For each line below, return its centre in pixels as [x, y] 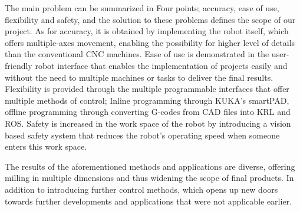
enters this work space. [46, 146]
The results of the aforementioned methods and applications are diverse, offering [150, 166]
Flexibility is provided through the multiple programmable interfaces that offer [147, 89]
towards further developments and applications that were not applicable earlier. [148, 201]
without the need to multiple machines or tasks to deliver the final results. [139, 77]
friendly [19, 65]
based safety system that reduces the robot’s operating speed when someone [142, 135]
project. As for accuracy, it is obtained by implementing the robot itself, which [147, 31]
